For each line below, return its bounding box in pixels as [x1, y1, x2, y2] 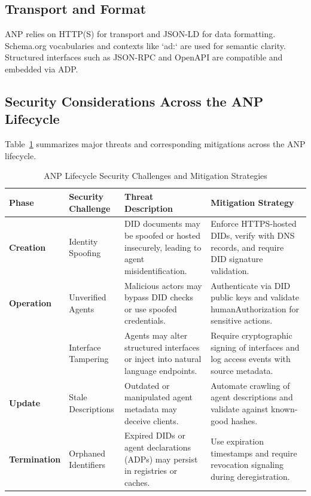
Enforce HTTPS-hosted [211, 217, 297, 230]
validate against [211, 403, 269, 415]
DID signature [211, 252, 263, 265]
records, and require [211, 241, 284, 253]
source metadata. [211, 364, 273, 377]
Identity [69, 235, 98, 247]
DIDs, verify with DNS [211, 229, 295, 241]
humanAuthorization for [211, 302, 300, 315]
